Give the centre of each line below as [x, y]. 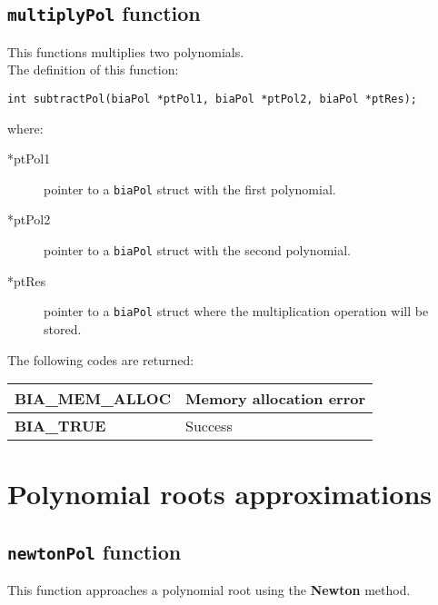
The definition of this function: [93, 69]
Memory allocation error [275, 399]
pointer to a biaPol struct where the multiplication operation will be [236, 311]
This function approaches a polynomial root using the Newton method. [209, 590]
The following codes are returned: [101, 359]
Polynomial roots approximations [219, 494]
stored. [63, 328]
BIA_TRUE [60, 426]
